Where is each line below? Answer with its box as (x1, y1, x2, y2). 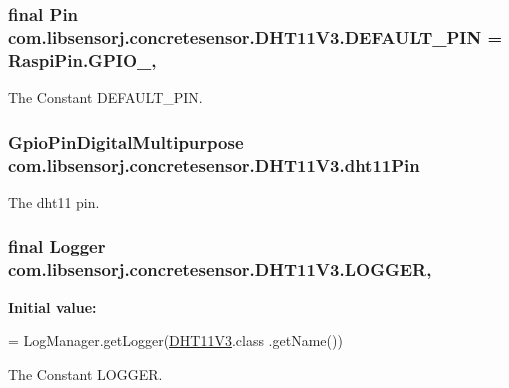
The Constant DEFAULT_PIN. (8, 87, 203, 108)
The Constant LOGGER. (8, 363, 163, 384)
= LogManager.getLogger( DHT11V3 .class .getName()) (8, 330, 343, 351)
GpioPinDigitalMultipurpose (8, 129, 244, 154)
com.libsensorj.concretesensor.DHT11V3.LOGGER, (8, 257, 432, 282)
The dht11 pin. (8, 191, 100, 212)
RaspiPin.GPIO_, (8, 47, 157, 72)
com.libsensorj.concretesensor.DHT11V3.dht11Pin (8, 152, 420, 177)
